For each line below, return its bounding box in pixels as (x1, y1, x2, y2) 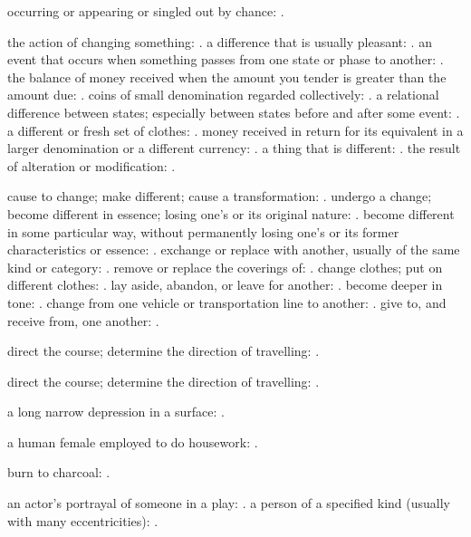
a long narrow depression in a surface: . (7, 402, 225, 421)
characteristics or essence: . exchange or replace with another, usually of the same (7, 240, 460, 259)
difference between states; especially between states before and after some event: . (7, 102, 460, 121)
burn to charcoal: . (7, 463, 111, 482)
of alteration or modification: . (7, 156, 176, 175)
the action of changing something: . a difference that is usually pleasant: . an (7, 32, 432, 51)
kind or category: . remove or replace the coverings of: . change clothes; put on (7, 257, 443, 276)
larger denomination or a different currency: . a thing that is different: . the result (7, 139, 461, 158)
